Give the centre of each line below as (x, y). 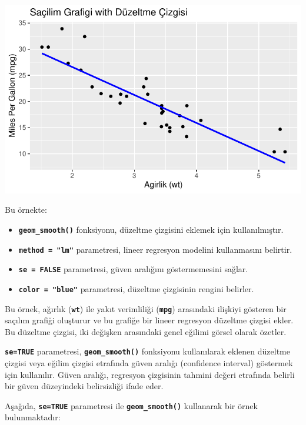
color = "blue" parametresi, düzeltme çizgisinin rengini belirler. (136, 288)
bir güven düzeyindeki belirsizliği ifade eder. (84, 386)
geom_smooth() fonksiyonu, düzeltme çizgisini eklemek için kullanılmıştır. (151, 229)
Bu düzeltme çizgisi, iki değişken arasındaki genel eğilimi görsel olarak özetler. (146, 331)
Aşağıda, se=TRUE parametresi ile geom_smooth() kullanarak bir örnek (131, 405)
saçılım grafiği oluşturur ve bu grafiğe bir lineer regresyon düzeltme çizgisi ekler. (149, 320)
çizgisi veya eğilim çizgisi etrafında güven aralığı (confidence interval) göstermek (149, 363)
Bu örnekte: (26, 210)
